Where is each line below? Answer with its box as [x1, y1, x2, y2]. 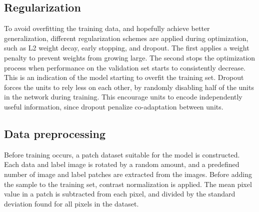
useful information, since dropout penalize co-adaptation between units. [4, 101, 223, 111]
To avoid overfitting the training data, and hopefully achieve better [4, 23, 210, 33]
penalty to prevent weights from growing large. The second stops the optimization [4, 52, 255, 62]
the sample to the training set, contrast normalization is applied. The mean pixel [4, 178, 252, 189]
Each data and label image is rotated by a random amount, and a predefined [4, 159, 239, 169]
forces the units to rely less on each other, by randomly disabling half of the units [4, 81, 254, 92]
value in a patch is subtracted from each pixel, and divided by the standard [4, 188, 235, 199]
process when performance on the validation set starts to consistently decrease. [4, 62, 245, 72]
